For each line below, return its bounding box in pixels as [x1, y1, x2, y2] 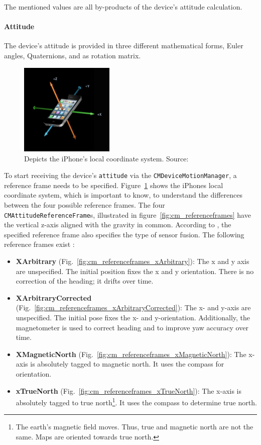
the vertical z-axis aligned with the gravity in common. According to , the [4, 219, 231, 230]
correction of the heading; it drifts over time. [16, 276, 154, 286]
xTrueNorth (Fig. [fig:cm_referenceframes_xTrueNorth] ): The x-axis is [16, 385, 242, 396]
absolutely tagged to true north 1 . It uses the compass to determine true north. [16, 396, 257, 407]
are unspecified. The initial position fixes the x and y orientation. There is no [16, 265, 254, 276]
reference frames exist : [4, 239, 75, 249]
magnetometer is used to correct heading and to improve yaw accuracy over [16, 322, 248, 332]
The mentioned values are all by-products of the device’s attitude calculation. [4, 2, 242, 12]
